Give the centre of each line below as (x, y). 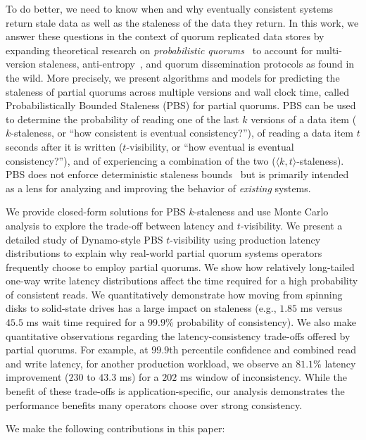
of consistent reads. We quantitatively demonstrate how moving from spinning (174, 294)
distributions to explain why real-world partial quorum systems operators (164, 253)
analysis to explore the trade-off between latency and (120, 225)
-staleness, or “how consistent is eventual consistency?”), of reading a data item (182, 133)
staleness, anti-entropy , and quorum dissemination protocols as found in (197, 64)
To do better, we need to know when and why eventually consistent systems (170, 8)
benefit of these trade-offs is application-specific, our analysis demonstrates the (175, 391)
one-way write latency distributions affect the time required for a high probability (182, 281)
